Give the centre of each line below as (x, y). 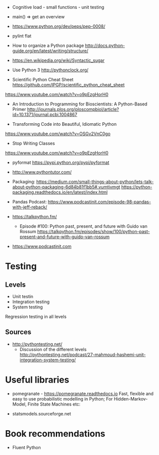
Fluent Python (26, 447)
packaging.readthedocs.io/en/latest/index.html (60, 192)
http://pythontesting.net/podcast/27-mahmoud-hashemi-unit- (83, 354)
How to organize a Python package (48, 46)
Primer (19, 109)
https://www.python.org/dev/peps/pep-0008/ (59, 26)
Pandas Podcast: (29, 202)
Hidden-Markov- (131, 399)
